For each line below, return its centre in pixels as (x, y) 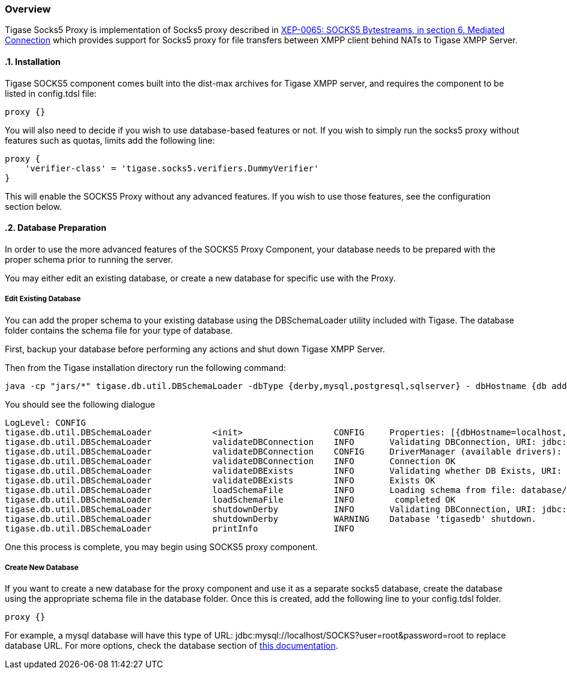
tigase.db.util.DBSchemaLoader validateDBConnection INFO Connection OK (230, 461)
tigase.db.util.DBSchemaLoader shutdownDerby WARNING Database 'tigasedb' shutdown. (271, 519)
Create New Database (42, 567)
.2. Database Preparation (56, 228)
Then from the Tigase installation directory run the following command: (146, 367)
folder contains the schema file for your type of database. (119, 330)
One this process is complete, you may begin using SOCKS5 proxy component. (161, 547)
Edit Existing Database (43, 299)
